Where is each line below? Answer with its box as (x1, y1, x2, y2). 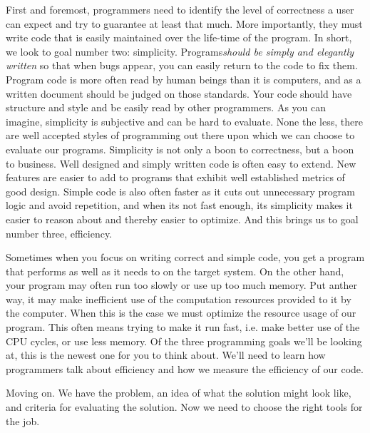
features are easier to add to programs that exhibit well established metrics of (6, 170, 345, 185)
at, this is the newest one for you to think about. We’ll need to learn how (6, 347, 326, 362)
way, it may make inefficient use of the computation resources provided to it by (6, 291, 351, 306)
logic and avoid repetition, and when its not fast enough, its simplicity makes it (6, 198, 353, 213)
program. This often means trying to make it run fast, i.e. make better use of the (6, 320, 360, 335)
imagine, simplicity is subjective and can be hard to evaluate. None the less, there (6, 113, 363, 128)
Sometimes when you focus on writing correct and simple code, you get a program (6, 250, 365, 265)
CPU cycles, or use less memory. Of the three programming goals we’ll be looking (6, 333, 362, 348)
